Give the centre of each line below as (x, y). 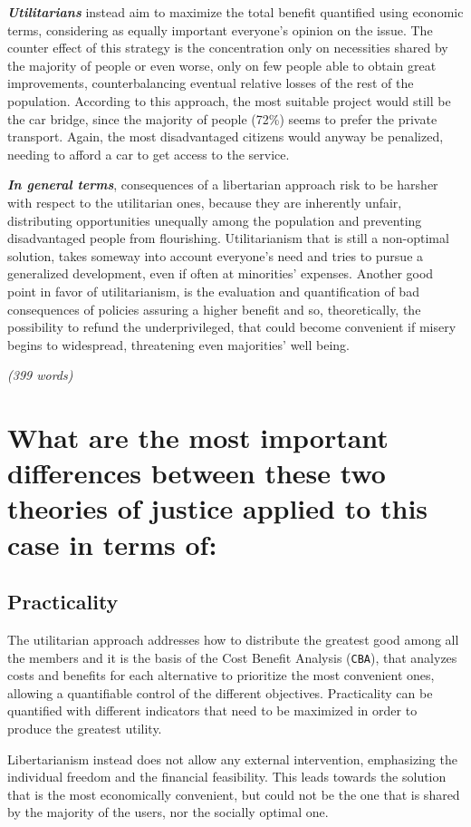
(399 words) (40, 375)
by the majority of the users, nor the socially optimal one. (168, 812)
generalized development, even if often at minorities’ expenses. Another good (221, 273)
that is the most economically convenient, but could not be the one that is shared (234, 794)
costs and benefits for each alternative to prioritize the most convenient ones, (221, 675)
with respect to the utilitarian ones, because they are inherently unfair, (205, 202)
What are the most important (198, 438)
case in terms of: (112, 544)
